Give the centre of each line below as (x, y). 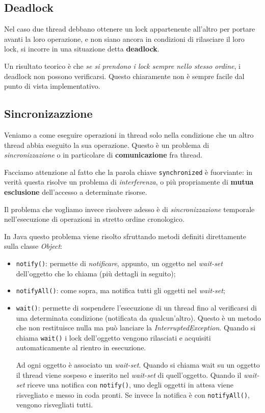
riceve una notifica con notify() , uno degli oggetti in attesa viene (130, 385)
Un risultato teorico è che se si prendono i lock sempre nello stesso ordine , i (122, 66)
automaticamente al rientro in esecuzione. (81, 347)
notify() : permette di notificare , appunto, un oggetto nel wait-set (119, 263)
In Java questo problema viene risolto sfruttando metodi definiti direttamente (125, 236)
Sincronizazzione (48, 113)
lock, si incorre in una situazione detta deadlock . (82, 49)
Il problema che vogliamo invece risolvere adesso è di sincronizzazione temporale (129, 209)
